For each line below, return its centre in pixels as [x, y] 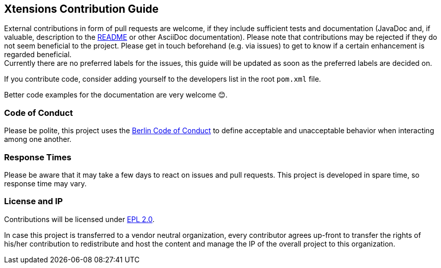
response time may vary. [45, 183]
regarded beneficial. [38, 55]
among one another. [38, 139]
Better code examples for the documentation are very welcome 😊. [116, 95]
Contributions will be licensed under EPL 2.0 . [80, 219]
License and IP [34, 201]
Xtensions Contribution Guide [82, 9]
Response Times [38, 157]
